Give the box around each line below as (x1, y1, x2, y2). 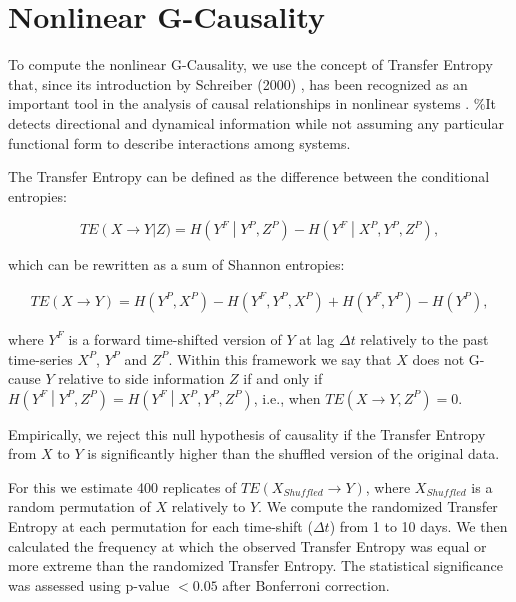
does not (412, 348, 465, 369)
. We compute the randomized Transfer (258, 496, 498, 517)
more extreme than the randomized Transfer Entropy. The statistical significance (8, 555, 504, 576)
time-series (8, 348, 73, 369)
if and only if (243, 368, 323, 389)
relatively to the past (360, 328, 489, 349)
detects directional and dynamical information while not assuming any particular (8, 112, 504, 133)
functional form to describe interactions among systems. (8, 132, 351, 153)
